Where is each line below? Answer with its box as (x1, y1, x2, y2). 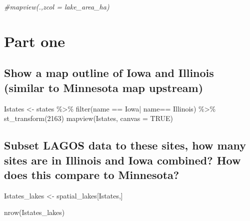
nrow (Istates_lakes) (4, 207, 65, 217)
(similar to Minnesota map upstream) (4, 79, 203, 95)
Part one (4, 30, 65, 51)
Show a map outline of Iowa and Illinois (4, 65, 214, 80)
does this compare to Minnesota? (4, 166, 179, 182)
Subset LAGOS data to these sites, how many (4, 137, 246, 153)
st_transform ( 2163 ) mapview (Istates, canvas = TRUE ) (4, 113, 173, 123)
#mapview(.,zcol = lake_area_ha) (4, 1, 109, 11)
